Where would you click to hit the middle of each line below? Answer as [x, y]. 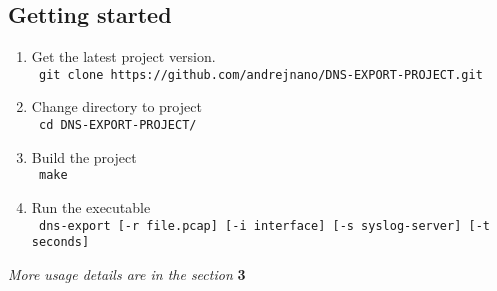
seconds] [60, 242]
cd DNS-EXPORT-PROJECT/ [117, 125]
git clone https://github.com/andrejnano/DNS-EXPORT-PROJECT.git [260, 74]
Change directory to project [116, 106]
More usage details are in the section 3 [127, 273]
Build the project [84, 156]
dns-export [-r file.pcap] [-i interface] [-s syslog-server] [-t [264, 225]
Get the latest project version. [123, 56]
